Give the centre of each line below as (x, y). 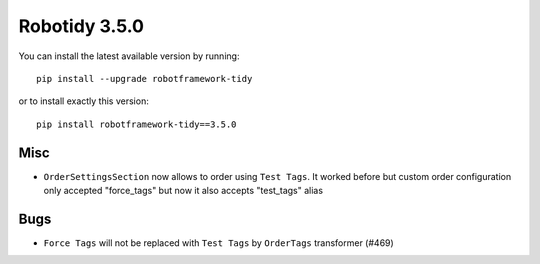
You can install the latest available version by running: (129, 56)
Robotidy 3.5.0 (81, 26)
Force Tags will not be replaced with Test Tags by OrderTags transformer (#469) (218, 242)
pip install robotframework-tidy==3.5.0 (136, 124)
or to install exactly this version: (83, 101)
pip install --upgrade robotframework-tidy (144, 78)
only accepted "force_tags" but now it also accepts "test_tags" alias (183, 191)
